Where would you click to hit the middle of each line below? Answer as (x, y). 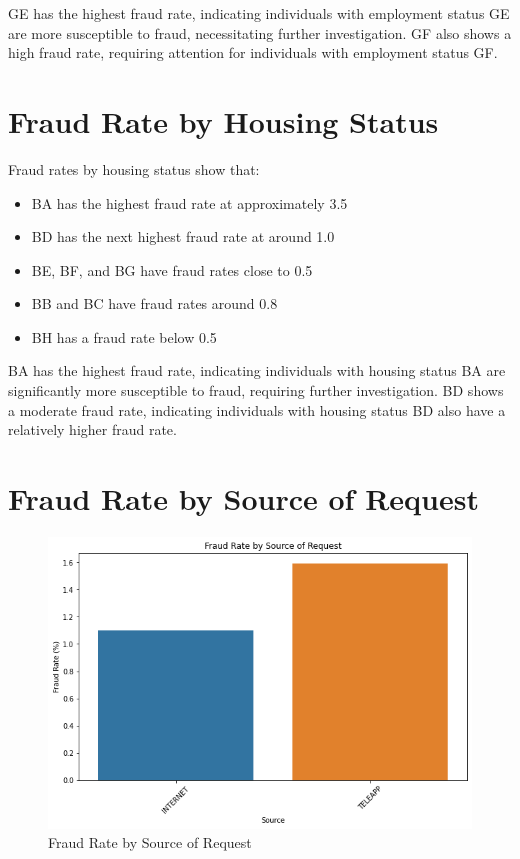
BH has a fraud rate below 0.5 (124, 336)
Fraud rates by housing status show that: (134, 168)
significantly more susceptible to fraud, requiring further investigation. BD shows (256, 390)
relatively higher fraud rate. (92, 429)
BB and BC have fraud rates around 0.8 (154, 303)
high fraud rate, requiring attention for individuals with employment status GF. (253, 52)
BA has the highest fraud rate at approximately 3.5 (189, 202)
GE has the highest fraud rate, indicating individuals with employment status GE (259, 13)
